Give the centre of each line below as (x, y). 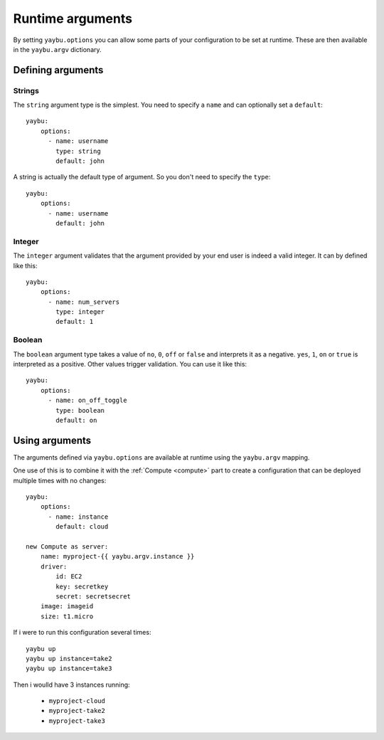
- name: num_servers (84, 302)
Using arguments (52, 440)
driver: (54, 566)
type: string (78, 151)
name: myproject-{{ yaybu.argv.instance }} (117, 556)
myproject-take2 (77, 711)
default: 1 (75, 322)
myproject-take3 (77, 721)
